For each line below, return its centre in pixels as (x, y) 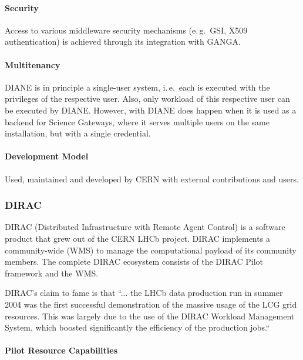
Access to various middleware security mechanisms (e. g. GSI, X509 (126, 30)
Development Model (47, 156)
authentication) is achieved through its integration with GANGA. (123, 41)
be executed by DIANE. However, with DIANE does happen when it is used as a (151, 110)
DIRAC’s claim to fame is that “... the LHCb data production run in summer (144, 293)
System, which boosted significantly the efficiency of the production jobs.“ (137, 327)
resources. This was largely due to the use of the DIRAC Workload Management (150, 316)
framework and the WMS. (52, 273)
